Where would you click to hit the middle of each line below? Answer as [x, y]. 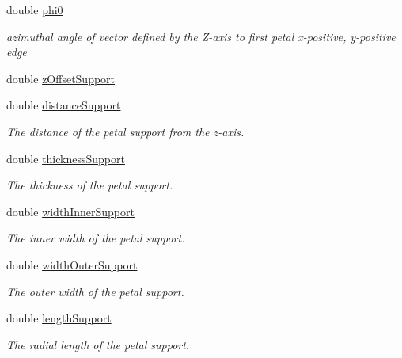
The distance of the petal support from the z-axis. [125, 131]
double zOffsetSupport [61, 78]
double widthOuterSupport [72, 264]
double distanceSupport [64, 105]
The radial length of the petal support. [98, 344]
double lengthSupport [59, 318]
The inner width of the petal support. [96, 238]
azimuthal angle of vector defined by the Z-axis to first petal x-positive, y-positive [201, 36]
